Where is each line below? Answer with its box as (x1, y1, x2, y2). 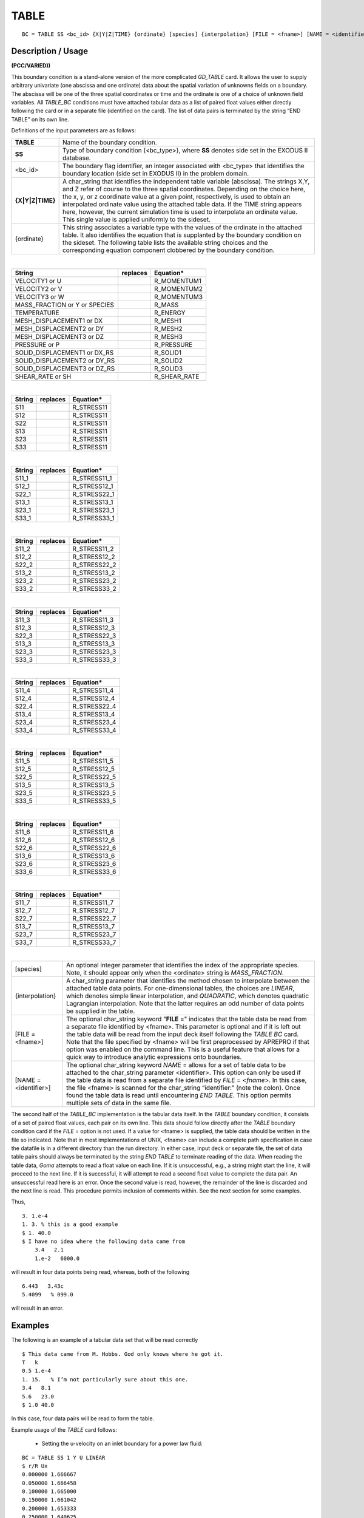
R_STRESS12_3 (72, 623, 115, 631)
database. (62, 154, 91, 162)
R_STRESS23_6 (72, 859, 116, 868)
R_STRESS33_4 (72, 726, 116, 734)
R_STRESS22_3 (72, 631, 116, 640)
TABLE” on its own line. (11, 115, 69, 123)
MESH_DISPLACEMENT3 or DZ (15, 332, 104, 341)
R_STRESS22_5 (72, 773, 116, 781)
